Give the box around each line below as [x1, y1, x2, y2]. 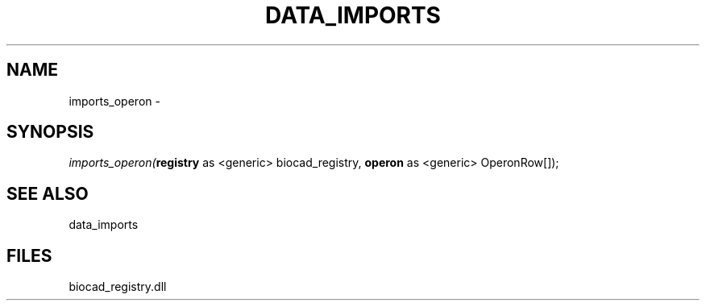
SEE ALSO [6, 183, 89, 204]
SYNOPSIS [6, 122, 94, 143]
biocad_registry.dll [69, 280, 167, 294]
